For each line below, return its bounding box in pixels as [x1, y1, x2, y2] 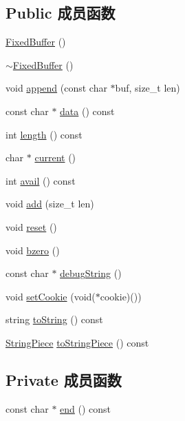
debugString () [60, 266, 122, 280]
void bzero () [6, 243, 60, 257]
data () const [60, 103, 115, 118]
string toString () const [6, 312, 103, 327]
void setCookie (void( [6, 289, 96, 303]
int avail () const [6, 173, 76, 187]
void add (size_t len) [6, 196, 94, 211]
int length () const [6, 127, 83, 141]
